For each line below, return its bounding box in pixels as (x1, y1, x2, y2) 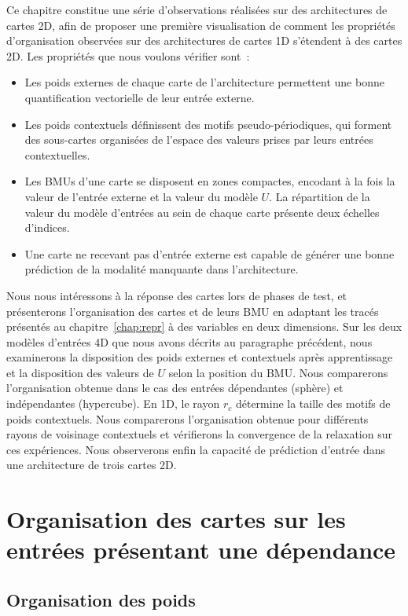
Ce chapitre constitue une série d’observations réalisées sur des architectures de (6, 2, 388, 17)
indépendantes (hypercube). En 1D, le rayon (6, 395, 220, 412)
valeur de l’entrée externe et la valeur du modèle (24, 188, 258, 204)
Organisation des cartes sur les (6, 503, 346, 535)
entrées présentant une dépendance (6, 533, 396, 566)
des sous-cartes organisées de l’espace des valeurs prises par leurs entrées (24, 131, 373, 148)
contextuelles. (24, 146, 90, 163)
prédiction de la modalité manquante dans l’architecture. (24, 261, 299, 277)
